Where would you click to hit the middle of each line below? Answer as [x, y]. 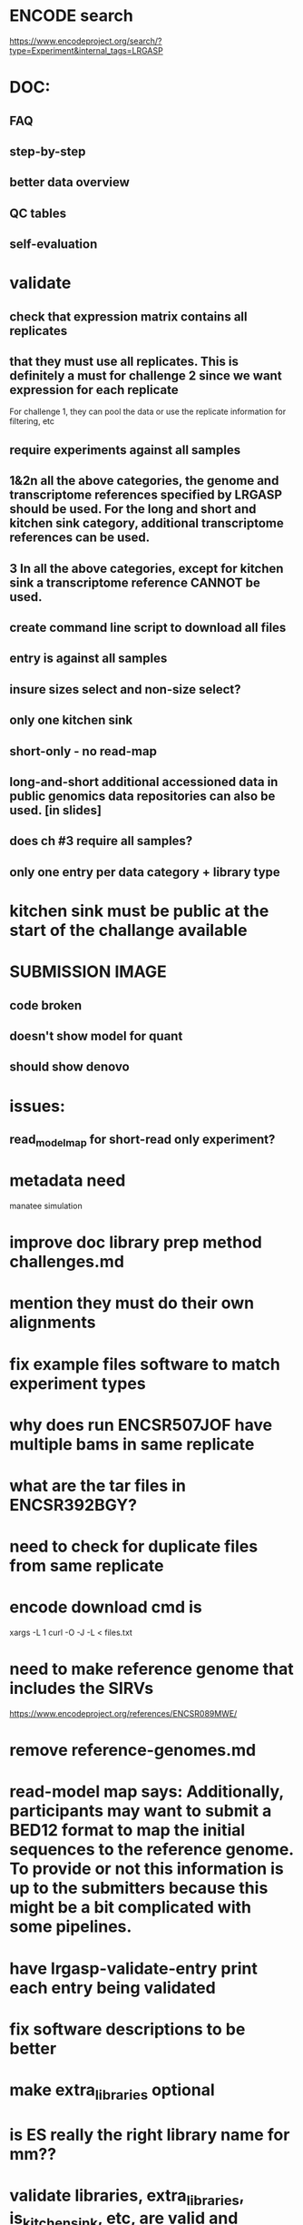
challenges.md [67, 1262]
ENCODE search [72, 16]
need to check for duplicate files [134, 1546]
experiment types [78, 1383]
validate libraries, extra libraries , [127, 2197]
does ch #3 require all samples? [101, 841]
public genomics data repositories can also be [142, 796]
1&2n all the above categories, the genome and [144, 481]
